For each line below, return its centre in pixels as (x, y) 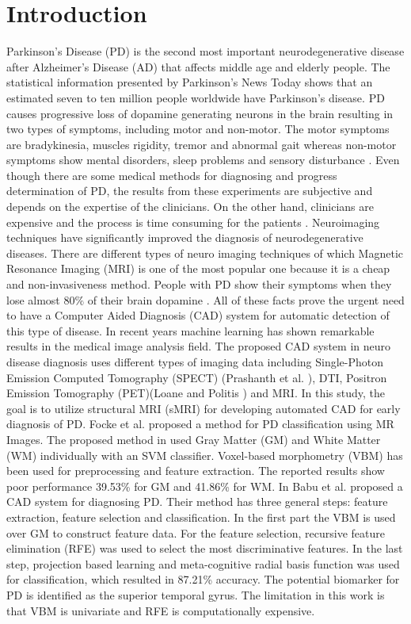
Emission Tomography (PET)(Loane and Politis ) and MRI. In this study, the (196, 393)
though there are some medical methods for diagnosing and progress (172, 175)
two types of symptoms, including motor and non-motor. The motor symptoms (198, 129)
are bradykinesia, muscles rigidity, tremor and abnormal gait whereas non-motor (202, 144)
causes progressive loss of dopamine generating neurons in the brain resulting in (200, 113)
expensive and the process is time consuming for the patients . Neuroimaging (193, 222)
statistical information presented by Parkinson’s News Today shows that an (190, 82)
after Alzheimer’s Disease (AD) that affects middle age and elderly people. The (198, 66)
